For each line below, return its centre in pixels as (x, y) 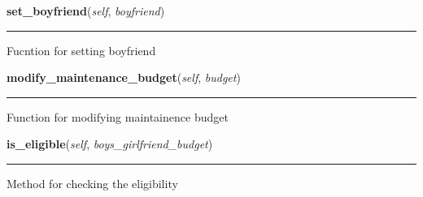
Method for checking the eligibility (92, 183)
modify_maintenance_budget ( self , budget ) (124, 77)
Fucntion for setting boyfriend (81, 50)
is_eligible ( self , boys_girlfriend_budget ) (110, 144)
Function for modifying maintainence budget (118, 116)
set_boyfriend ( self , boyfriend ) (86, 11)
